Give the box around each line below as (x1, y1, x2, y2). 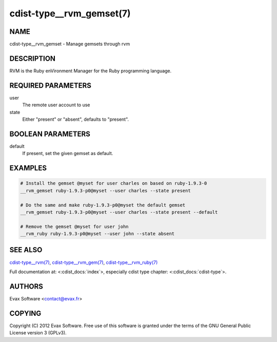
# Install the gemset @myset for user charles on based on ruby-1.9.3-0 (20, 180, 207, 186)
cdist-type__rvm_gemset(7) (9, 8, 131, 19)
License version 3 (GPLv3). (9, 330, 67, 336)
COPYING (9, 309, 42, 318)
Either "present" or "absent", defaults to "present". (22, 116, 129, 123)
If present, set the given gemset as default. (22, 150, 113, 157)
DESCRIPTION (9, 54, 56, 63)
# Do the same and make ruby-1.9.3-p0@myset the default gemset (20, 202, 186, 208)
